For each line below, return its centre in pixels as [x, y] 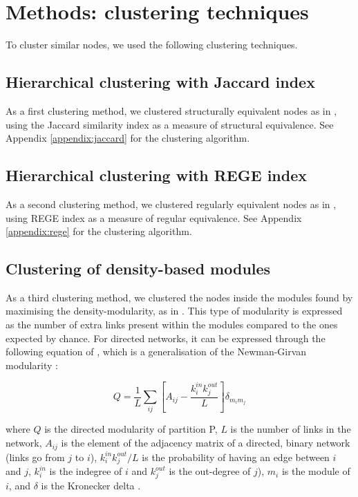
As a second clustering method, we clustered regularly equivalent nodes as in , [171, 204]
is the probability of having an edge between [236, 457]
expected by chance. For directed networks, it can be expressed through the [166, 338]
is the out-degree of [210, 471]
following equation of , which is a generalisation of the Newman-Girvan [156, 351]
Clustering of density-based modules [138, 269]
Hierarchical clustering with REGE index [156, 175]
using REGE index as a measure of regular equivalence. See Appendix [154, 217]
